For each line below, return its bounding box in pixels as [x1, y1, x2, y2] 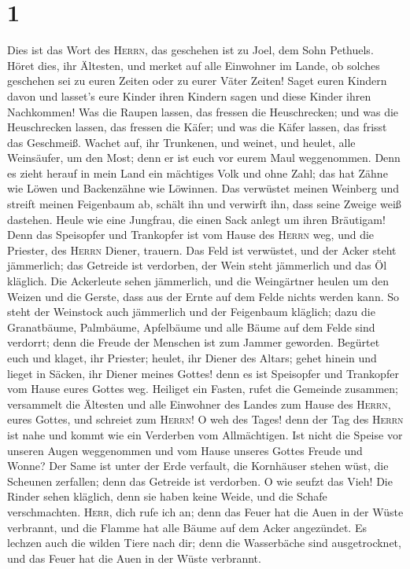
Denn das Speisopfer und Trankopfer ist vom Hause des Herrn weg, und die [7, 226, 375, 243]
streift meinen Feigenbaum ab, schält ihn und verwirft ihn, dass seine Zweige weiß [7, 196, 401, 212]
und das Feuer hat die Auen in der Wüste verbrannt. [7, 549, 261, 566]
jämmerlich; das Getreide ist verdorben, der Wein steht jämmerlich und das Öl [7, 257, 387, 273]
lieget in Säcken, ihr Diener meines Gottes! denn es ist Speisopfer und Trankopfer [7, 365, 399, 381]
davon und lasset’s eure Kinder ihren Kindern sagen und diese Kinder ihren [7, 87, 371, 104]
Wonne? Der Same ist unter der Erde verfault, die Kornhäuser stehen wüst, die [7, 457, 389, 474]
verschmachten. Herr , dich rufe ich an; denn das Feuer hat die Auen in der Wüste [7, 503, 404, 519]
